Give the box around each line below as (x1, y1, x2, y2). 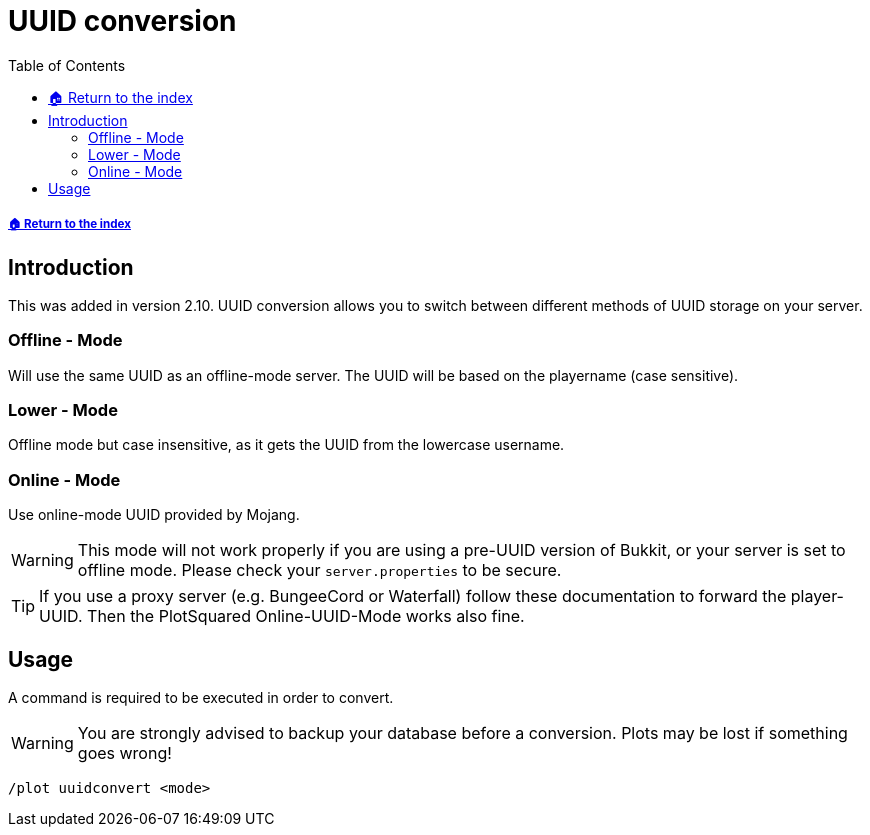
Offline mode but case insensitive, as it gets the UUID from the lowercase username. (8, 436, 565, 454)
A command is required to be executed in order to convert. (8, 689, 394, 707)
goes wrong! (77, 743, 172, 764)
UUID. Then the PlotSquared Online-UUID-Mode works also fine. (39, 606, 525, 627)
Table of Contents (8, 56, 126, 74)
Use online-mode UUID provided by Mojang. (8, 506, 300, 524)
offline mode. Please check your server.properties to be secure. (77, 560, 562, 581)
